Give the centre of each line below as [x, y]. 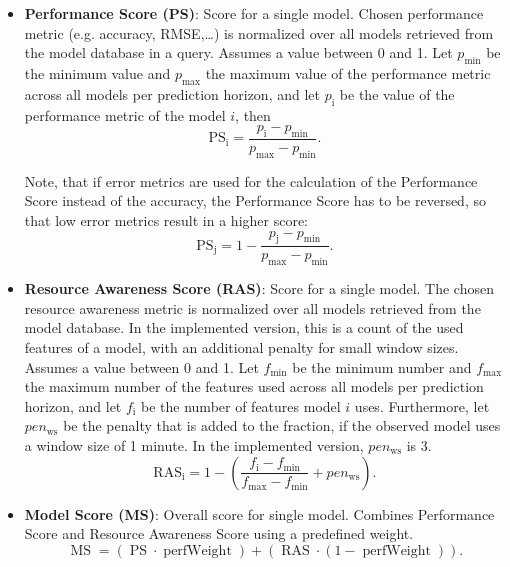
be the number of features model [241, 405]
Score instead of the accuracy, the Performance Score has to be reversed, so [255, 200]
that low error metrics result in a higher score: [166, 219]
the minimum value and [97, 72]
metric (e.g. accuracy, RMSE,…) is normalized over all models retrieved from [259, 32]
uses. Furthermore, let [422, 405]
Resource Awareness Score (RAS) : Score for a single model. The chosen [259, 288]
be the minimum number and [382, 366]
